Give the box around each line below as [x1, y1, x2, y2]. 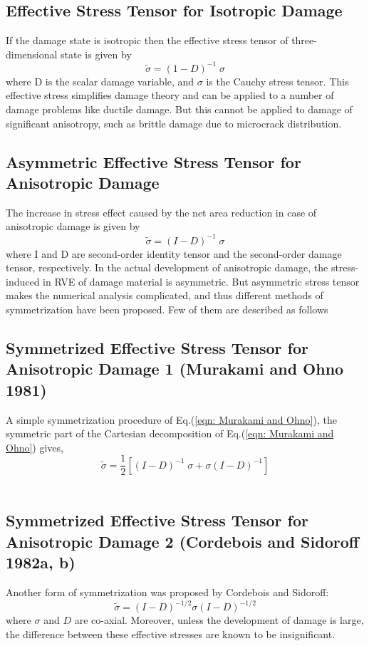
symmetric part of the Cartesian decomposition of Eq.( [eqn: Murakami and [6, 426, 334, 441]
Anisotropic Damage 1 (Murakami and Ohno [6, 358, 344, 380]
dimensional [6, 46, 58, 61]
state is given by [61, 46, 132, 61]
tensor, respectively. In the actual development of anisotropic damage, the [6, 260, 328, 275]
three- [291, 33, 317, 48]
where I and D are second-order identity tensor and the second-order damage [6, 246, 342, 261]
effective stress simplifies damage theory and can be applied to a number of [6, 88, 334, 103]
